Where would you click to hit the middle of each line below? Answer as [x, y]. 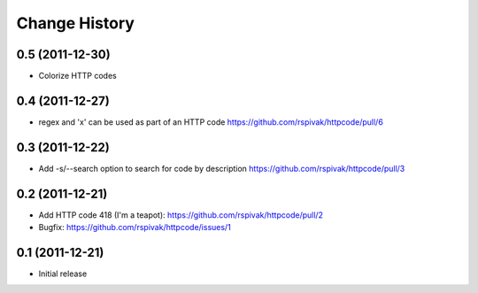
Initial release [63, 274]
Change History [75, 23]
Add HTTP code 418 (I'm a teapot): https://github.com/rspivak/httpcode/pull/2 [181, 215]
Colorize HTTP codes [77, 76]
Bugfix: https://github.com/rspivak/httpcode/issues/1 [135, 227]
